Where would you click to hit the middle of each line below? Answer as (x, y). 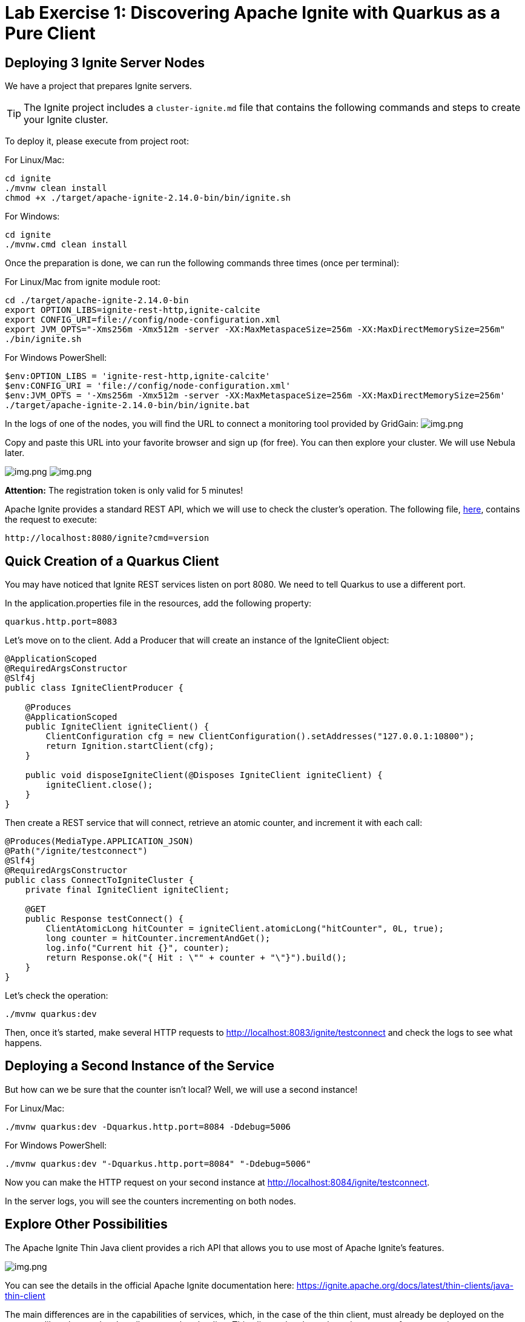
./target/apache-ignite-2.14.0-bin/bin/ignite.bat (127, 405)
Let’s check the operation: (57, 996)
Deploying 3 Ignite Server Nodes (105, 62)
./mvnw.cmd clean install (66, 245)
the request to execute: (51, 520)
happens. (24, 1043)
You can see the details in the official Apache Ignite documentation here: (150, 1285)
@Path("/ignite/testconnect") (77, 851)
